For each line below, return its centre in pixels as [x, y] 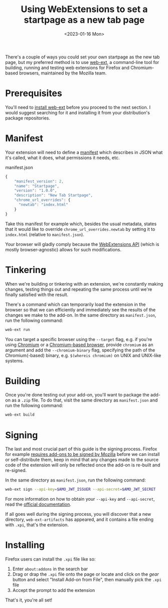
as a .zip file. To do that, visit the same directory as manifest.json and [85, 400]
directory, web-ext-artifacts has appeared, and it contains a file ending [79, 519]
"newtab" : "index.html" [43, 205]
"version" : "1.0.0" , [36, 191]
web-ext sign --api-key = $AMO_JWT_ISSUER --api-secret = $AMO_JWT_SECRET [80, 490]
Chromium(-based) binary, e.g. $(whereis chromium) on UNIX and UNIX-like [83, 355]
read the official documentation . [38, 504]
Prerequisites [34, 93]
